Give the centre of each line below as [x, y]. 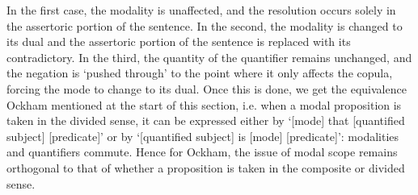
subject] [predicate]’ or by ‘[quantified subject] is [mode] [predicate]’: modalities [203, 136]
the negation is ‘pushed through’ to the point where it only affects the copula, [200, 73]
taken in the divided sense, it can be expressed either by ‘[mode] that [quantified [206, 120]
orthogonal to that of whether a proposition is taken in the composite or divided [206, 167]
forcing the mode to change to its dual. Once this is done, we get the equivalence [207, 88]
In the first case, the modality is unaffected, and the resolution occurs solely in [201, 10]
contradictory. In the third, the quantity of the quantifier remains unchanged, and [209, 57]
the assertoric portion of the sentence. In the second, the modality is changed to [205, 25]
